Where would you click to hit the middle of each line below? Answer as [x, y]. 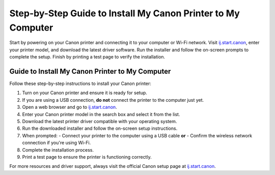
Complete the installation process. [58, 150]
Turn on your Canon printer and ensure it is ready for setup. [85, 93]
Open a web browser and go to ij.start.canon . [70, 107]
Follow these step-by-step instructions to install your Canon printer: [80, 83]
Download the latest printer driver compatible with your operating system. [100, 121]
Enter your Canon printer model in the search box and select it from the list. [101, 114]
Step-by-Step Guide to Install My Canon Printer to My [125, 13]
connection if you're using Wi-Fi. [57, 143]
